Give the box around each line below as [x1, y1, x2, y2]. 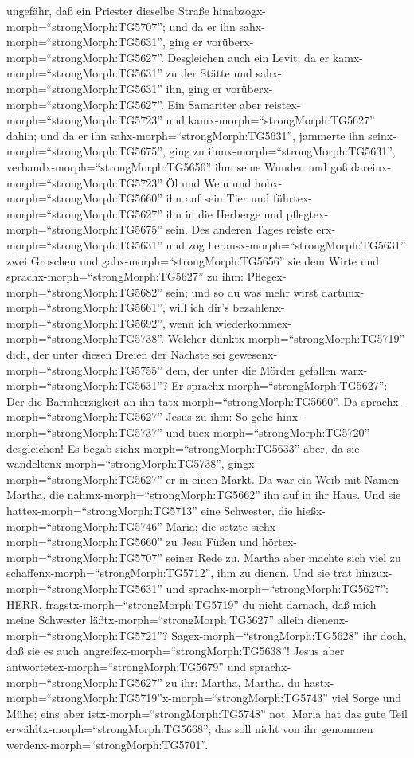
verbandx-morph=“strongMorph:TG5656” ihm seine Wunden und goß [6, 158, 348, 175]
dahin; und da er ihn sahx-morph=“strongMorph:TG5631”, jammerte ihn [6, 127, 365, 143]
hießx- [296, 502, 326, 518]
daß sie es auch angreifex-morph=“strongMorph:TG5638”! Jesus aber [6, 642, 345, 659]
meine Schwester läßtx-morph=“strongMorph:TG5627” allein [6, 611, 304, 628]
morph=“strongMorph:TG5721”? [6, 626, 168, 643]
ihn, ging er [166, 80, 222, 96]
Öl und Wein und [166, 174, 252, 190]
